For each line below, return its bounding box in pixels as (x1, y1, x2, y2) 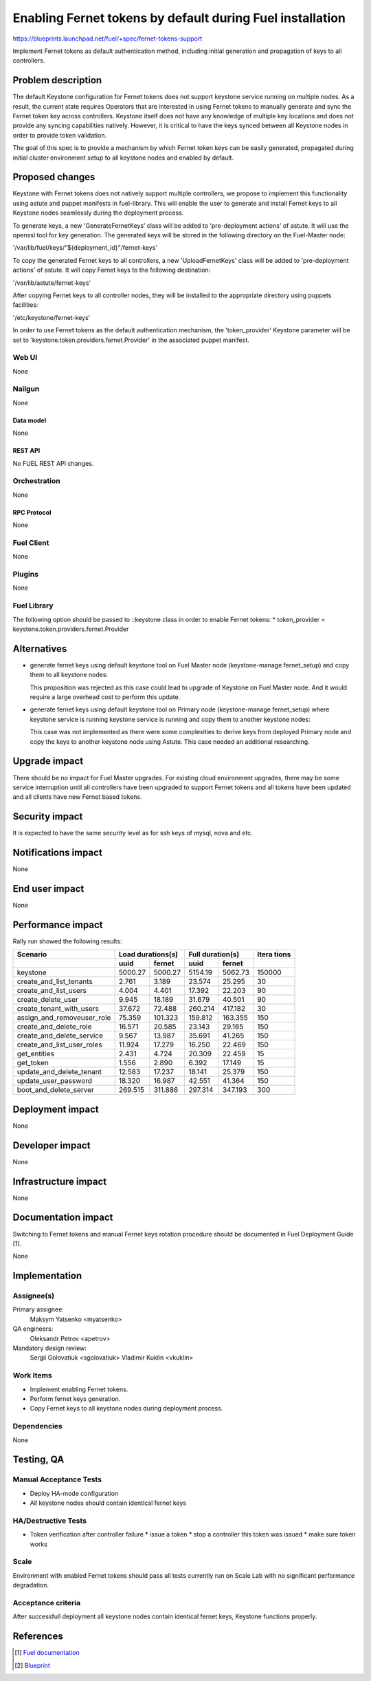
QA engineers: (12, 1325, 54, 1333)
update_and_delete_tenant (16, 1067, 102, 1077)
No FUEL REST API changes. (12, 459, 94, 467)
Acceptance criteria (12, 1598, 81, 1607)
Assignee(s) (12, 1291, 55, 1300)
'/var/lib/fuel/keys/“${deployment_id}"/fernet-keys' (12, 244, 158, 252)
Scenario (16, 950, 47, 959)
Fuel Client (12, 537, 49, 547)
